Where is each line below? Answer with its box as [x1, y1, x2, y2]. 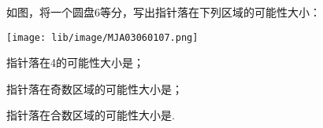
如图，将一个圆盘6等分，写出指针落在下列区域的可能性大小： [6, 4, 321, 20]
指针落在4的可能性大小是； [6, 54, 144, 71]
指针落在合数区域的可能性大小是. [6, 107, 175, 123]
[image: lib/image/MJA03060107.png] [6, 31, 199, 43]
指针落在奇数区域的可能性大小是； [6, 80, 183, 97]
